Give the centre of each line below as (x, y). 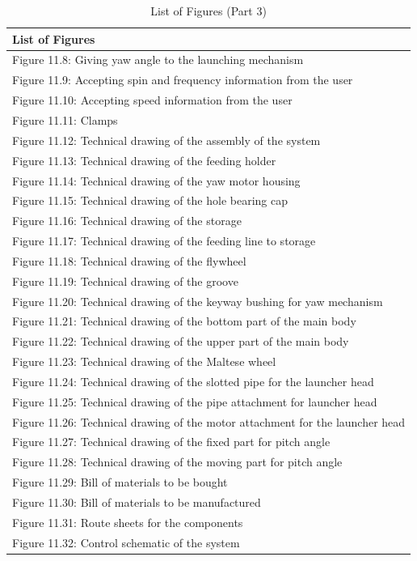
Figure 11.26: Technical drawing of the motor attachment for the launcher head (209, 421)
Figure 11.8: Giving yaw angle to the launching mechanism (158, 59)
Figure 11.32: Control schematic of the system (126, 542)
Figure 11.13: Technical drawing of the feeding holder (144, 160)
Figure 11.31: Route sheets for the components (128, 522)
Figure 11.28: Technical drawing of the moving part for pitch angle (177, 462)
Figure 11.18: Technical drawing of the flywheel (129, 260)
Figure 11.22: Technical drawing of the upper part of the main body (181, 341)
